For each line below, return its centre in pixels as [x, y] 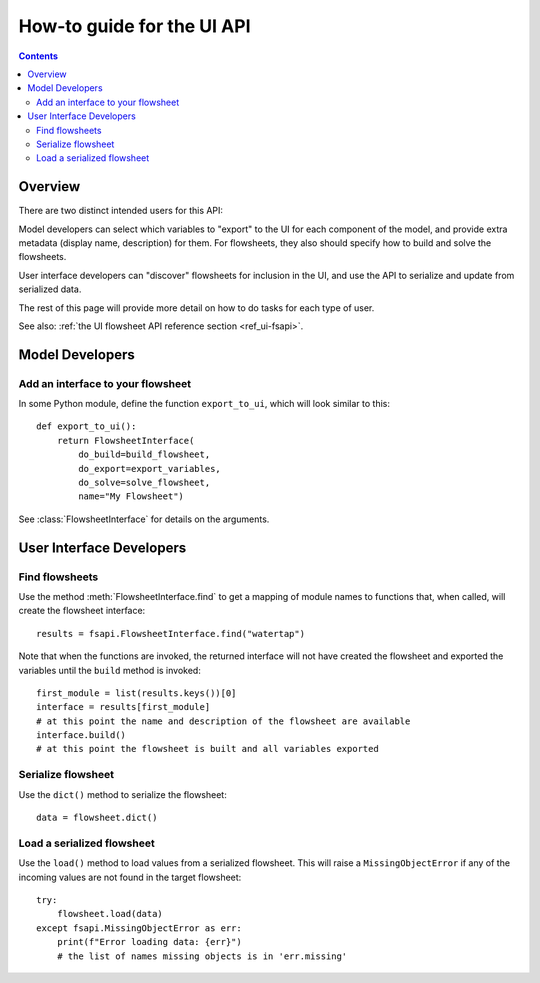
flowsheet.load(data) [110, 914]
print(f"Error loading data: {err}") [149, 942]
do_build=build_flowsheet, [144, 454]
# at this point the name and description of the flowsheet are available [223, 721]
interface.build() [81, 735]
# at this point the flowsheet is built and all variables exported [207, 749]
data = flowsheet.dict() [97, 818]
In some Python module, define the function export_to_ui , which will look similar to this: [204, 404]
